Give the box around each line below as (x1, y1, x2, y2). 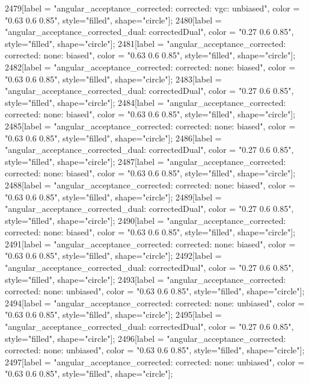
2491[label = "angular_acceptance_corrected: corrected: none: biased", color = (5, 237, 296, 250)
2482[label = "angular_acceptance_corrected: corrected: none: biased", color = (5, 60, 296, 73)
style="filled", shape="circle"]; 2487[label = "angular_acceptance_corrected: (5, 155, 286, 167)
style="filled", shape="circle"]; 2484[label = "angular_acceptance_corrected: (5, 96, 286, 108)
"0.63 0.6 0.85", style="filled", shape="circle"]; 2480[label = (5, 13, 222, 26)
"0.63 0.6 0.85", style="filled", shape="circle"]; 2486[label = (5, 131, 222, 144)
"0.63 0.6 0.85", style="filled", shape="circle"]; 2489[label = (5, 190, 222, 203)
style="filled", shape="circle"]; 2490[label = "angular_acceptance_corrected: (5, 214, 286, 226)
